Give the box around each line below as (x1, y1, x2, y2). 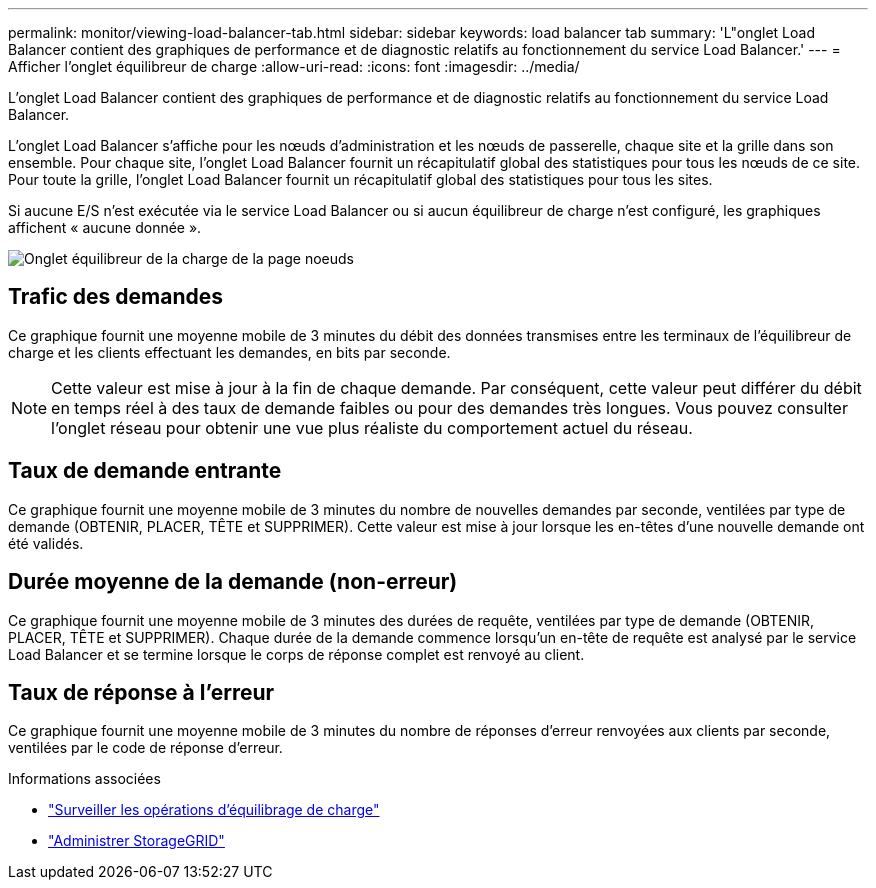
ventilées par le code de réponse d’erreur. (8, 739, 283, 757)
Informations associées (8, 770, 161, 788)
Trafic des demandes (8, 284, 224, 310)
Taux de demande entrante (8, 458, 282, 484)
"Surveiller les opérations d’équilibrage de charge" (48, 801, 380, 819)
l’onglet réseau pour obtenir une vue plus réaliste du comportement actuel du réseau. (51, 417, 693, 438)
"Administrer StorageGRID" (48, 832, 225, 850)
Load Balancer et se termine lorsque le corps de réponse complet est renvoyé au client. (8, 645, 585, 663)
